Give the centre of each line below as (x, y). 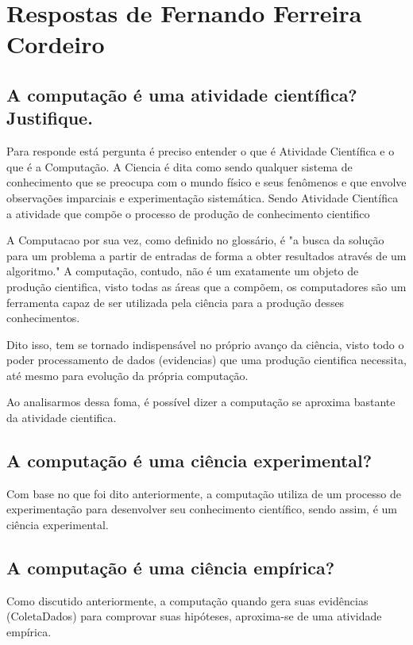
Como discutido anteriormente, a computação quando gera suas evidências (187, 600)
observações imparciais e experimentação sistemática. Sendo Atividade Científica (203, 197)
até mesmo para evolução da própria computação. (127, 375)
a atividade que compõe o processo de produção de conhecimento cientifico (188, 213)
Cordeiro (56, 44)
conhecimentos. (43, 318)
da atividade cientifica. (62, 418)
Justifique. (50, 118)
